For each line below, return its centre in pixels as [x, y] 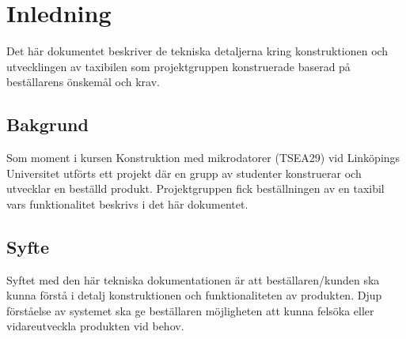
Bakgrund [47, 124]
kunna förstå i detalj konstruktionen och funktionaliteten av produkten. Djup [194, 295]
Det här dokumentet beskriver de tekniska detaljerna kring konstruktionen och [197, 51]
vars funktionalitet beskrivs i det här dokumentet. [127, 203]
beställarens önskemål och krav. [83, 82]
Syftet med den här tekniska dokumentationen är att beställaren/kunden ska [193, 279]
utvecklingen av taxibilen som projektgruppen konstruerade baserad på [178, 66]
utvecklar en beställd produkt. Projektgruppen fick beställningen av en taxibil [195, 188]
